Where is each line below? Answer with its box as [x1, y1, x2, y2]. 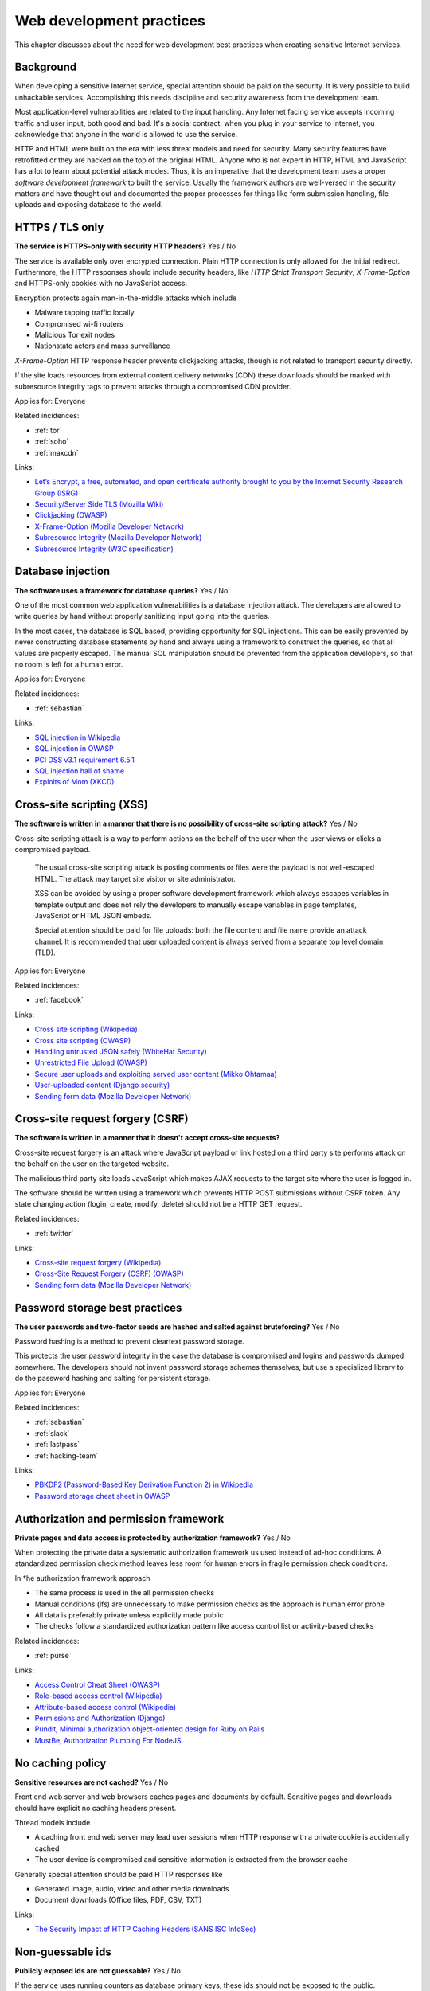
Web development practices [14, 12, 206, 29]
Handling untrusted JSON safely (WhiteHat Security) [34, 1046, 207, 1056]
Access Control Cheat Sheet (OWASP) [34, 1680, 161, 1689]
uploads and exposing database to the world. [14, 200, 163, 209]
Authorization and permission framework [14, 1512, 225, 1525]
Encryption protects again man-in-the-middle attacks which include [14, 293, 237, 303]
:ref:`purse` [34, 1651, 72, 1660]
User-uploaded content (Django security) [34, 1080, 170, 1090]
